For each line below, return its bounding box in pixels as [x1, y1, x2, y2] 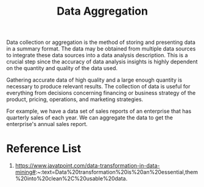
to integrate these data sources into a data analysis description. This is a [6, 52, 188, 59]
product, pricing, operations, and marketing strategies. [6, 96, 144, 103]
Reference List [6, 142, 81, 156]
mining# [15, 169, 36, 176]
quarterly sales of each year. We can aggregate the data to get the [6, 114, 174, 121]
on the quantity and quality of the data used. [6, 65, 118, 72]
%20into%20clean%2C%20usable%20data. [15, 175, 128, 182]
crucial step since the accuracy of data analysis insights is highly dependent [6, 58, 198, 65]
